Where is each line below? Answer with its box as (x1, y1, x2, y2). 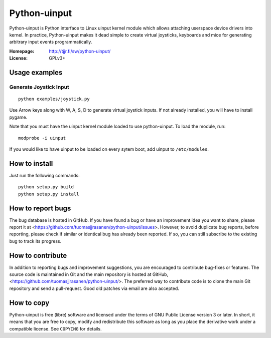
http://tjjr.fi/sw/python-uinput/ (49, 48, 111, 54)
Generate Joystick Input (9, 83, 70, 90)
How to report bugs (9, 204, 71, 212)
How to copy (9, 298, 50, 307)
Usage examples (9, 68, 63, 77)
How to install (9, 159, 53, 168)
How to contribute (9, 251, 67, 260)
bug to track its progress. (9, 238, 62, 244)
